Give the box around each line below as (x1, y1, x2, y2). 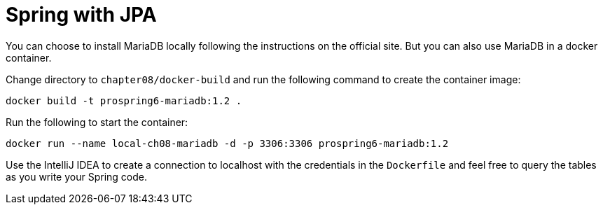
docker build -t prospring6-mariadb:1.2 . (6, 94, 242, 106)
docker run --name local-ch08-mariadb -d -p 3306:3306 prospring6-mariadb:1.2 (6, 137, 449, 149)
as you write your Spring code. (6, 170, 147, 183)
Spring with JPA (6, 3, 157, 27)
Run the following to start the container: (6, 115, 188, 128)
